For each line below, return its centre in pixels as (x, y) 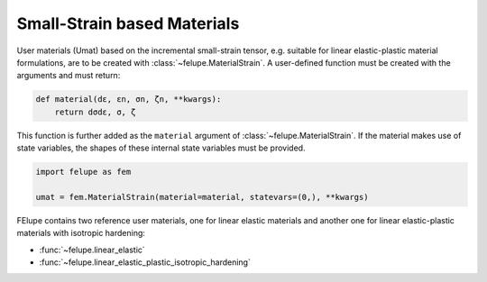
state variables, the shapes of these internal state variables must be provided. (161, 148)
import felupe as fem (83, 172)
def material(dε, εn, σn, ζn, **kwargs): (129, 100)
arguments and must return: (69, 76)
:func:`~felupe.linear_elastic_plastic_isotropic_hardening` (145, 262)
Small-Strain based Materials (128, 23)
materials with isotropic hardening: (81, 233)
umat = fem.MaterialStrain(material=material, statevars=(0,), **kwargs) (202, 197)
